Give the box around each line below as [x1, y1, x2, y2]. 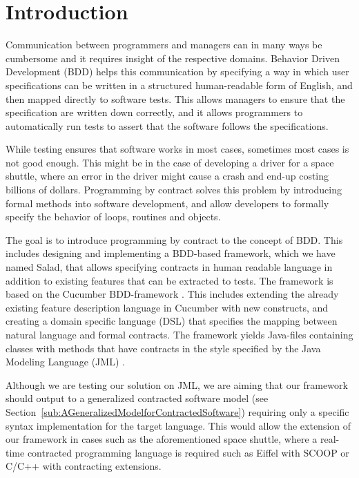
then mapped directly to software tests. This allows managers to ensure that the [6, 91, 345, 106]
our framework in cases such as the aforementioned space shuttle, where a [6, 432, 318, 446]
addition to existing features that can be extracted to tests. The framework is [6, 273, 333, 287]
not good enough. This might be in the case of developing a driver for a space [6, 155, 334, 169]
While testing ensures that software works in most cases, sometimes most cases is [6, 142, 349, 156]
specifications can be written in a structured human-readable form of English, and [6, 77, 353, 92]
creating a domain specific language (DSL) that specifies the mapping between [6, 314, 338, 328]
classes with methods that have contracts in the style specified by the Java [6, 341, 321, 355]
